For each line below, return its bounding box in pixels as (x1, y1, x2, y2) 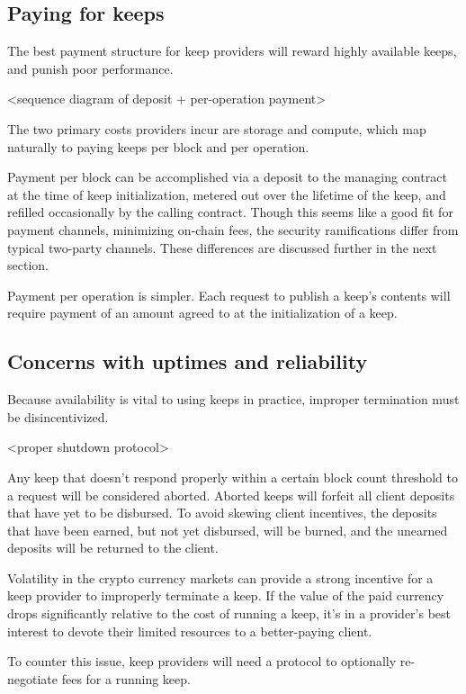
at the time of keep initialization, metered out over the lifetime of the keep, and (7, 185, 446, 203)
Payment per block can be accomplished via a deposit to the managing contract (7, 167, 447, 186)
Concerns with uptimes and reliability (7, 347, 368, 375)
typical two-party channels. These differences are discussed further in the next (7, 238, 437, 257)
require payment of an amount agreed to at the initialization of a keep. (7, 303, 398, 322)
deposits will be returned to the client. (7, 538, 219, 557)
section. (7, 256, 49, 275)
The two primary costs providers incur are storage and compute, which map (7, 119, 426, 138)
